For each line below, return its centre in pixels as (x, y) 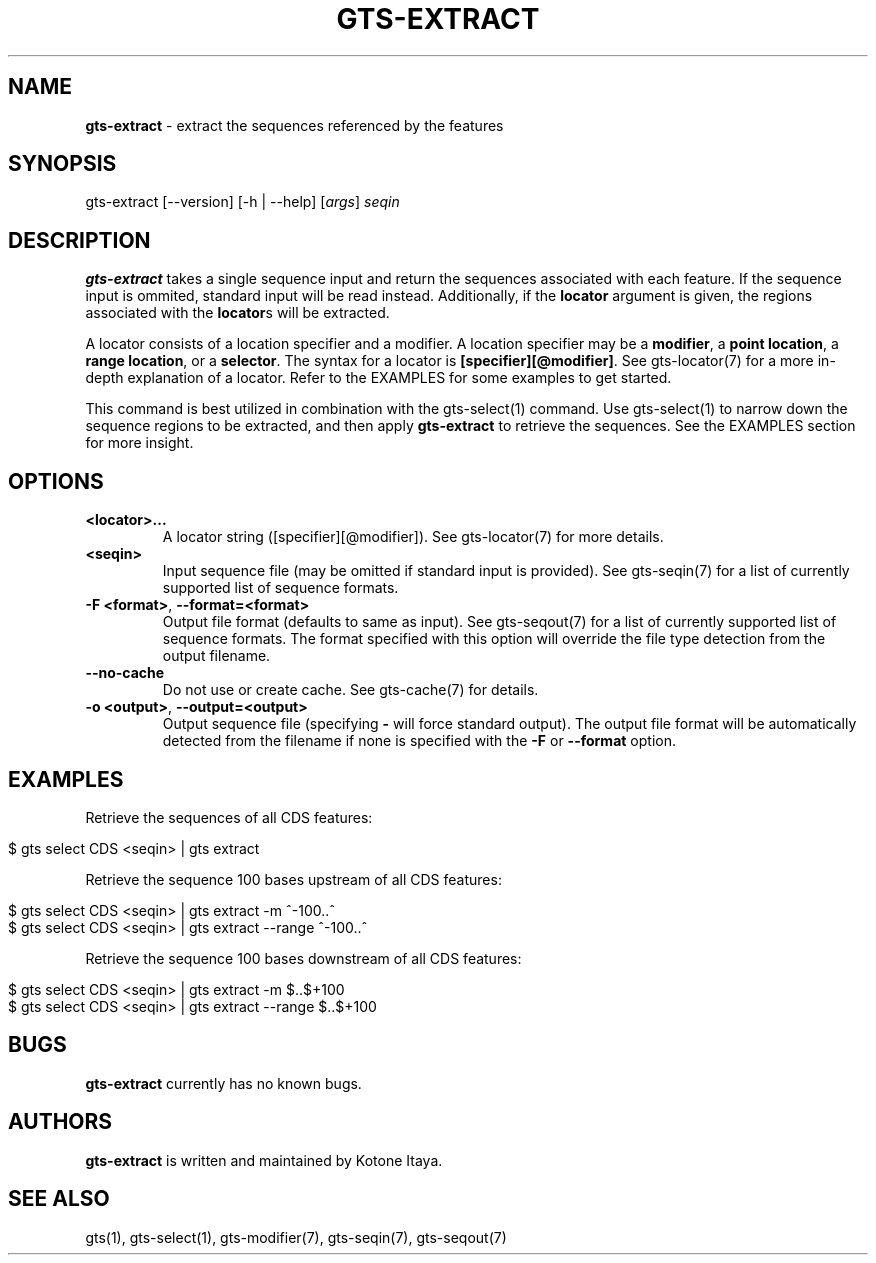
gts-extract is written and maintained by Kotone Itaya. (264, 1160)
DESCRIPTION (79, 240)
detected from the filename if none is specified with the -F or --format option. (419, 741)
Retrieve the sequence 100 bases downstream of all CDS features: (303, 958)
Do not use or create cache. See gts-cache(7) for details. (350, 690)
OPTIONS (56, 481)
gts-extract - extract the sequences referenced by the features (294, 125)
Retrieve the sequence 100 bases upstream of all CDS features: (293, 879)
